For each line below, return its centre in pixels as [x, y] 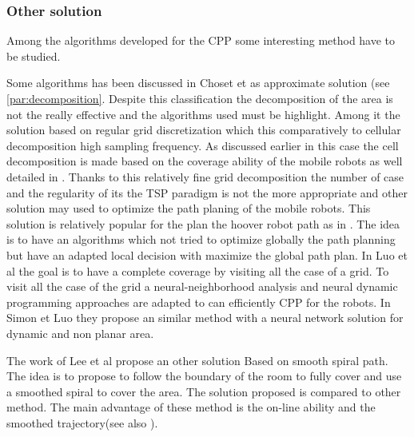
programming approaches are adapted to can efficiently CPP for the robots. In [199, 302]
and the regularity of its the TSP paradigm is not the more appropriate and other [207, 192]
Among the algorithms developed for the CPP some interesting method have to [201, 40]
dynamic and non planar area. [80, 333]
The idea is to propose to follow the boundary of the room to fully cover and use [204, 376]
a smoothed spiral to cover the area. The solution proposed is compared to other [204, 391]
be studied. [34, 56]
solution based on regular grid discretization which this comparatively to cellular [204, 130]
